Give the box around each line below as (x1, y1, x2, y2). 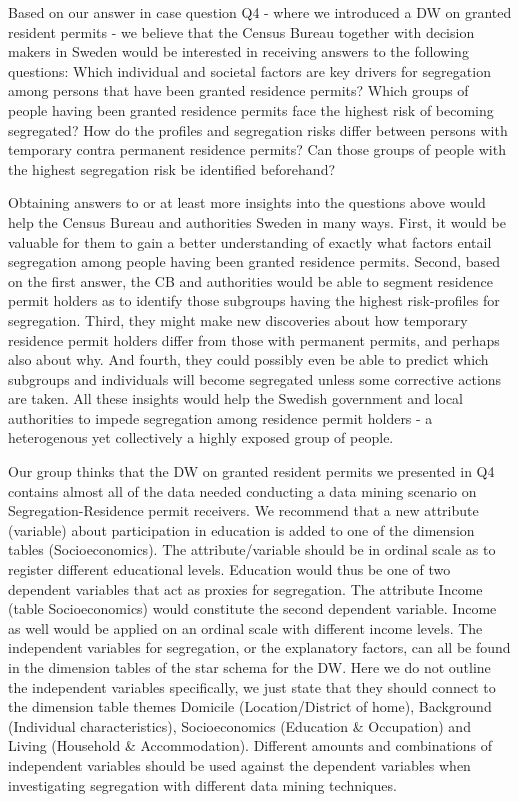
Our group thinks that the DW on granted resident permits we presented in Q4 (8, 461, 495, 482)
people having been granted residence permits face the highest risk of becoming (8, 99, 494, 120)
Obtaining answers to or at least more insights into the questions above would (8, 192, 486, 213)
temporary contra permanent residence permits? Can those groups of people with (8, 139, 506, 160)
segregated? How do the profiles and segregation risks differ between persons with (8, 119, 508, 140)
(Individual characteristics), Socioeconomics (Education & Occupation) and (8, 715, 471, 736)
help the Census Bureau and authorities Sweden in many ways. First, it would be (8, 211, 506, 232)
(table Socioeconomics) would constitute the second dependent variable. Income (8, 598, 497, 619)
